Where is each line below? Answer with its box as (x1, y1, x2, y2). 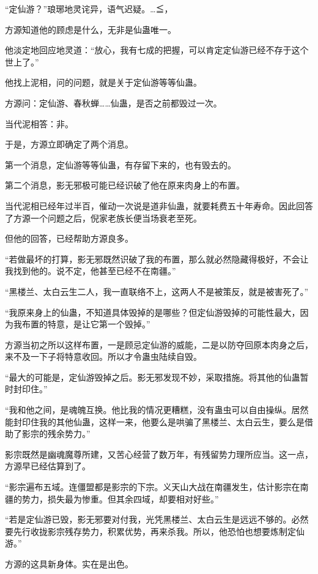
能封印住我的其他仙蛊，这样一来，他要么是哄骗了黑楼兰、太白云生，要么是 (5, 415, 305, 428)
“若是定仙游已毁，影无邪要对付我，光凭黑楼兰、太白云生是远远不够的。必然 (5, 513, 309, 526)
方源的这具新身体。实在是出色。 (5, 557, 133, 570)
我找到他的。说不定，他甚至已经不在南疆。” (5, 264, 176, 277)
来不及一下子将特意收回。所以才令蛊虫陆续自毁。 (5, 350, 202, 363)
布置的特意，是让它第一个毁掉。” (21, 318, 150, 330)
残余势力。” (47, 427, 91, 440)
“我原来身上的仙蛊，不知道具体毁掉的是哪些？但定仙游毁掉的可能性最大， (5, 305, 300, 318)
